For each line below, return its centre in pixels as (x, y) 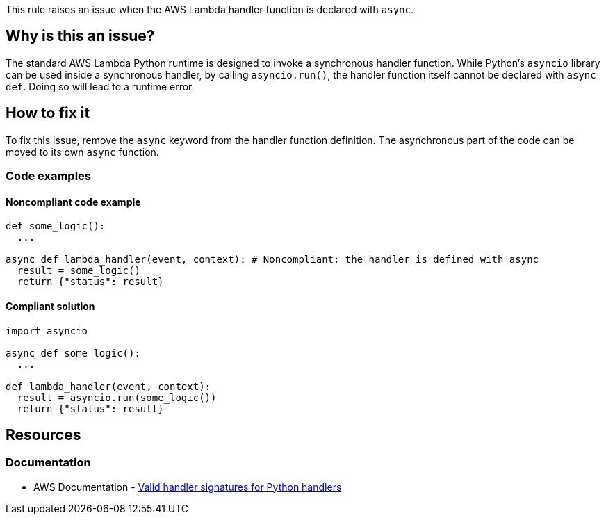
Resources (43, 434)
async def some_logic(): (73, 353)
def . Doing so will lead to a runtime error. (100, 86)
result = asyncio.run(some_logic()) (117, 397)
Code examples (49, 176)
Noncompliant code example (73, 202)
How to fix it (48, 113)
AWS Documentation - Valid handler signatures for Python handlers (188, 487)
